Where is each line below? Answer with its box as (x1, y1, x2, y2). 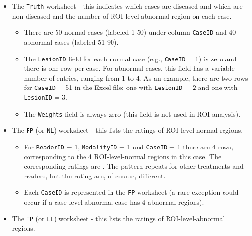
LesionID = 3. (24, 92, 67, 102)
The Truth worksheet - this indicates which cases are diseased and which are (12, 1, 243, 11)
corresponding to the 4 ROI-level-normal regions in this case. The (24, 151, 222, 161)
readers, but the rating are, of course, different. (24, 170, 166, 180)
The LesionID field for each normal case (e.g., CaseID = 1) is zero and (24, 53, 237, 63)
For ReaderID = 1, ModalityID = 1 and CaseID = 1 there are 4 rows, (24, 141, 233, 151)
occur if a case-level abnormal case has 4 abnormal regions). (24, 197, 204, 207)
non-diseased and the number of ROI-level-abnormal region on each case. (12, 10, 232, 21)
